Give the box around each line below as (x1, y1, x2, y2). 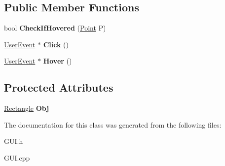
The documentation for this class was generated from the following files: (4, 119, 222, 130)
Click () (43, 39, 69, 49)
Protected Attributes (4, 80, 113, 95)
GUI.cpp (4, 152, 30, 163)
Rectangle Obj (4, 103, 49, 113)
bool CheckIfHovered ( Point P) (4, 23, 106, 33)
